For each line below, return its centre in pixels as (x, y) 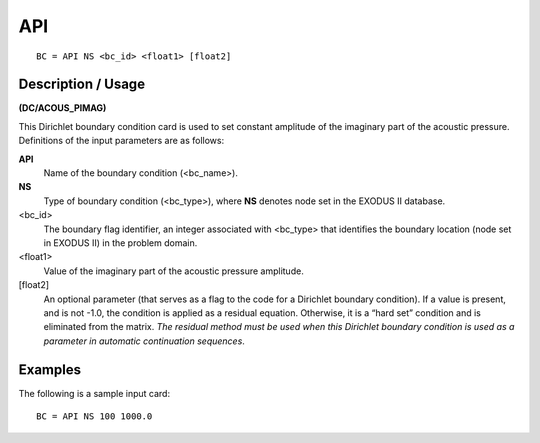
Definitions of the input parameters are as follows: (121, 141)
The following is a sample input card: (94, 393)
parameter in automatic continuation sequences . (144, 341)
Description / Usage (81, 84)
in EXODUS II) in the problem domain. (120, 242)
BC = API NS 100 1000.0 (94, 416)
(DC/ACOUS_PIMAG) (62, 108)
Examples (50, 369)
